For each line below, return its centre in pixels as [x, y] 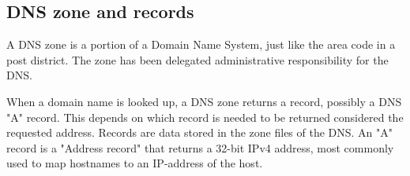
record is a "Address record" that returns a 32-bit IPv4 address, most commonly [200, 147]
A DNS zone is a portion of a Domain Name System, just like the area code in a [201, 44]
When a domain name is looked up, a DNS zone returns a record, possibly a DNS [204, 101]
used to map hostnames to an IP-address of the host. [135, 163]
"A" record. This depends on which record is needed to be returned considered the [205, 117]
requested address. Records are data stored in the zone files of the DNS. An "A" [200, 132]
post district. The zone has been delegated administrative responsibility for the [197, 59]
